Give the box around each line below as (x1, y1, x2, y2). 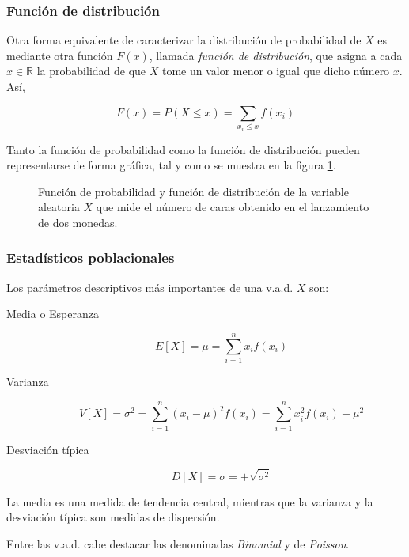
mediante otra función (6, 47, 113, 63)
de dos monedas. (38, 214, 118, 230)
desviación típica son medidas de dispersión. (6, 509, 220, 525)
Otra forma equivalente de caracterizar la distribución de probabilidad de (6, 32, 362, 48)
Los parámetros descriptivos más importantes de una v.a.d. (6, 278, 293, 295)
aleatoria (38, 199, 80, 215)
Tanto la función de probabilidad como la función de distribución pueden (6, 141, 360, 157)
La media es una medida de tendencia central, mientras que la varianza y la (6, 493, 373, 510)
